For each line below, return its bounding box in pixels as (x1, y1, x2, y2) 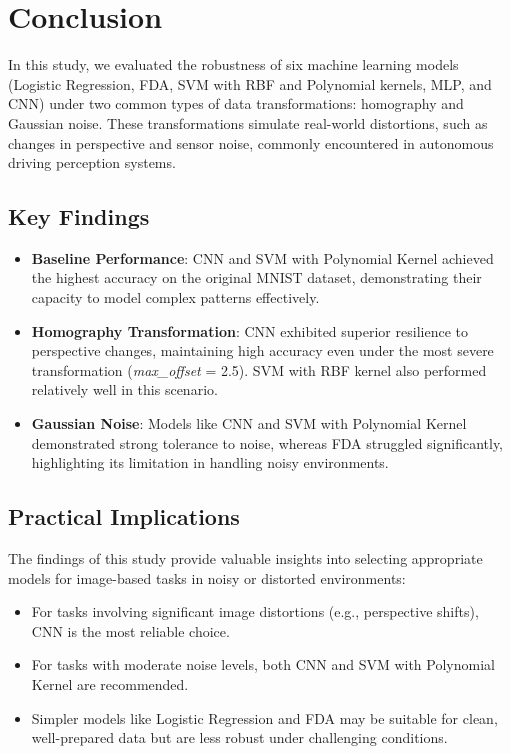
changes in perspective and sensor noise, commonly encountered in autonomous (8, 132, 494, 153)
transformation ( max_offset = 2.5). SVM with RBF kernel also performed (31, 359, 487, 380)
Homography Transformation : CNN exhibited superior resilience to (31, 320, 468, 341)
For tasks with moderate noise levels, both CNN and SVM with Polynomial (31, 654, 495, 675)
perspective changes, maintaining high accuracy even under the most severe (31, 340, 494, 361)
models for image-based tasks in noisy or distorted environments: (8, 567, 406, 588)
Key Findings (8, 201, 150, 232)
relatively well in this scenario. (31, 379, 218, 400)
